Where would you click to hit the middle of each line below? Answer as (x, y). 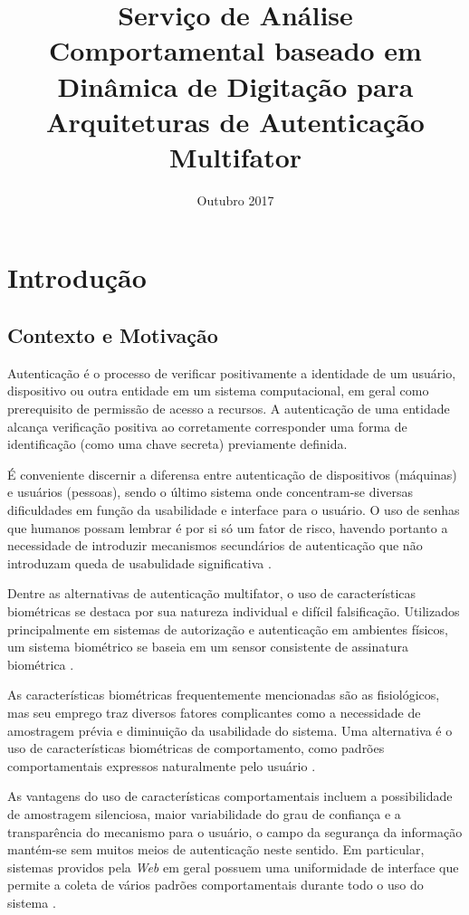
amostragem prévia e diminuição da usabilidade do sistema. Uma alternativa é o (230, 730)
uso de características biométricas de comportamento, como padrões (196, 748)
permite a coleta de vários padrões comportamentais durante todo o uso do (215, 885)
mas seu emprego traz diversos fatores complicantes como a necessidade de (214, 712)
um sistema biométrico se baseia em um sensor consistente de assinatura (208, 647)
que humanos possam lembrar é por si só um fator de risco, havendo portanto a (228, 527)
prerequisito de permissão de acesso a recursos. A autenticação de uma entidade (229, 409)
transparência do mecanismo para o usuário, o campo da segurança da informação (235, 831)
